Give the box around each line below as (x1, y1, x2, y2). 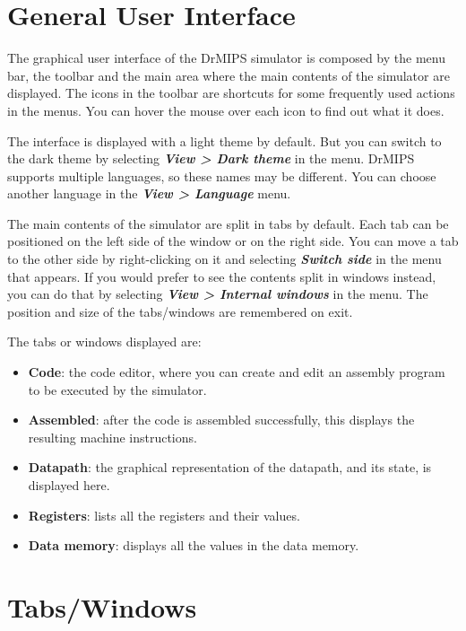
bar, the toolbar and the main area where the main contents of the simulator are (7, 66, 450, 84)
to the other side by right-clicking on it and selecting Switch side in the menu (7, 250, 442, 268)
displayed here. (28, 476, 110, 494)
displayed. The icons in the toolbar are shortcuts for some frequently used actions (7, 83, 455, 102)
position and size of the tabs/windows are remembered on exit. (7, 302, 353, 320)
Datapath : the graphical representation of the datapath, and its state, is (28, 458, 432, 477)
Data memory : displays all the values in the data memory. (28, 536, 359, 555)
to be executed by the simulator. (28, 380, 207, 399)
